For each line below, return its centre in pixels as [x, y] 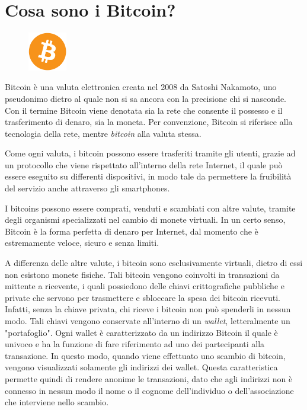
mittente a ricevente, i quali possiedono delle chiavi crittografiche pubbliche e [145, 286]
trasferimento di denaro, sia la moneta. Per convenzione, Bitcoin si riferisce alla [149, 122]
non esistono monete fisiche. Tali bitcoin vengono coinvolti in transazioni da [142, 274]
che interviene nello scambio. [57, 402]
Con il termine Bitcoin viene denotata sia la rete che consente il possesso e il [144, 110]
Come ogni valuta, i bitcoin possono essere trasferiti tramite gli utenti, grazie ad [150, 153]
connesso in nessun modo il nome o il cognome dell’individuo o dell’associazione [149, 390]
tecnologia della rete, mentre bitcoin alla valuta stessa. [103, 133]
